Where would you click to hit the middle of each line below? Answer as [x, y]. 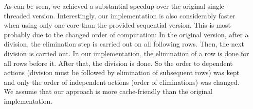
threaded [17, 15]
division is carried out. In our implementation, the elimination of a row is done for [126, 53]
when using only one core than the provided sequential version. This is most [117, 25]
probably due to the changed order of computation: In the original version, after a [126, 34]
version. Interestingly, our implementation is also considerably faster [134, 15]
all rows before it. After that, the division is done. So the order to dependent [118, 63]
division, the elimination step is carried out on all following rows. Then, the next [124, 44]
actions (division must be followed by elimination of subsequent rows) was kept [122, 72]
